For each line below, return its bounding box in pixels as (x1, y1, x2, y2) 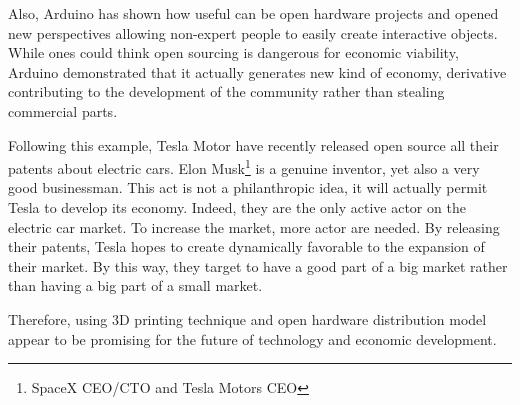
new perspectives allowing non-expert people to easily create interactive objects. (8, 22, 498, 43)
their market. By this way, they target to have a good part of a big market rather (8, 255, 508, 276)
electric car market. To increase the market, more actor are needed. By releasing (8, 216, 500, 237)
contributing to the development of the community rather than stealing (8, 81, 445, 102)
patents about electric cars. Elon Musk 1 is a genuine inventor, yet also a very (8, 155, 480, 178)
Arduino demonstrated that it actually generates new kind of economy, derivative (8, 61, 507, 82)
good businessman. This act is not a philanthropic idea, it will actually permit (8, 177, 488, 198)
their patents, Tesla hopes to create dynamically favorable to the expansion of (8, 236, 485, 257)
